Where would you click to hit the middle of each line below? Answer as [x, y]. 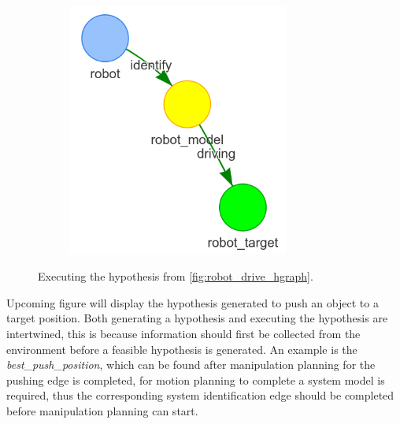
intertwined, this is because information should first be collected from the [183, 333]
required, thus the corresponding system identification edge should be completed [200, 395]
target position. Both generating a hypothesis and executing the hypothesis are [197, 318]
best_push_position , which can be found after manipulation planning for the [191, 364]
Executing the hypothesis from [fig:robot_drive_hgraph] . [176, 276]
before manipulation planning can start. [102, 410]
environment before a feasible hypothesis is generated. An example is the [182, 349]
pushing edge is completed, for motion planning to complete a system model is [196, 379]
